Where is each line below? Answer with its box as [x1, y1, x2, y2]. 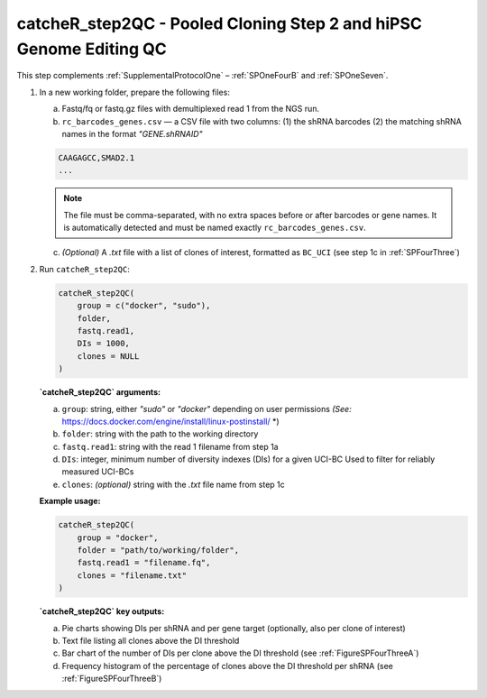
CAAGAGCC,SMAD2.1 [58, 152, 135, 162]
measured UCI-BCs [61, 466, 134, 477]
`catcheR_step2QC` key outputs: [39, 606, 165, 617]
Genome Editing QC [16, 39, 167, 59]
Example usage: [39, 496, 101, 507]
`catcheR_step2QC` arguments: [39, 387, 161, 398]
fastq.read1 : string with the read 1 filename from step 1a [61, 441, 279, 452]
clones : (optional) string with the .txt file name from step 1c [61, 479, 286, 490]
